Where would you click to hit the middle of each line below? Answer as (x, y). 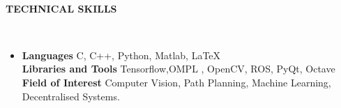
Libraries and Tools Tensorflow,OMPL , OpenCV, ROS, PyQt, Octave (179, 69)
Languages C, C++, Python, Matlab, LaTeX (121, 55)
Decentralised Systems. (71, 96)
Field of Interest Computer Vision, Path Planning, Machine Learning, (176, 82)
